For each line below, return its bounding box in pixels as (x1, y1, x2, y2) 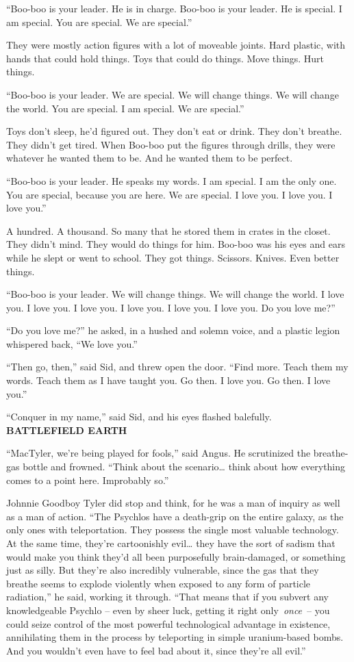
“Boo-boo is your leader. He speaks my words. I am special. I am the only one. (6, 173, 337, 188)
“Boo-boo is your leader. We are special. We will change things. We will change (6, 87, 339, 101)
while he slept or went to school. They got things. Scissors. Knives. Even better (6, 250, 340, 264)
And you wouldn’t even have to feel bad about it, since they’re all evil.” (6, 643, 306, 657)
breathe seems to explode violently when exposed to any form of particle (6, 576, 311, 590)
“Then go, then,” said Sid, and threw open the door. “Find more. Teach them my (6, 359, 349, 374)
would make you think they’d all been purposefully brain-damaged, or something (6, 549, 346, 563)
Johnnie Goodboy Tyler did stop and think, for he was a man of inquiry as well (6, 496, 340, 510)
